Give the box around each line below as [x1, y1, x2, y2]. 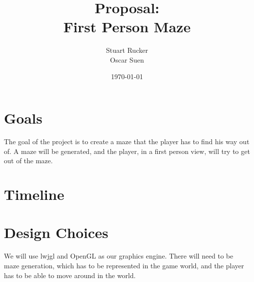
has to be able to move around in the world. [4, 270, 136, 280]
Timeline [4, 184, 64, 204]
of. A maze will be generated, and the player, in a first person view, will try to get [4, 146, 250, 156]
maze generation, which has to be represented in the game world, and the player [4, 260, 244, 270]
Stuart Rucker [106, 45, 148, 55]
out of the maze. [4, 155, 53, 166]
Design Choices [4, 222, 108, 242]
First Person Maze [63, 17, 191, 37]
